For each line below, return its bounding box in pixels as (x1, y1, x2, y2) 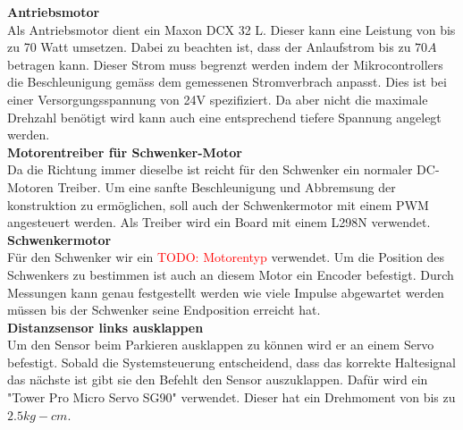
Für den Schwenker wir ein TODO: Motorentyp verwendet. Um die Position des (7, 248, 445, 266)
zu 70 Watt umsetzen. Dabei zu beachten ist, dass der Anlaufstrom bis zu (7, 38, 411, 56)
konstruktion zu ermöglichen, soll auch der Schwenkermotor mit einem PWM (7, 195, 429, 214)
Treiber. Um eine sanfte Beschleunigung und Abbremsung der (57, 177, 396, 196)
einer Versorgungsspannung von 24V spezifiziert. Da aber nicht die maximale (7, 89, 428, 108)
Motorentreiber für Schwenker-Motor (7, 142, 242, 161)
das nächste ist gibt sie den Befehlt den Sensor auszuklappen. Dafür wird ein (7, 370, 428, 389)
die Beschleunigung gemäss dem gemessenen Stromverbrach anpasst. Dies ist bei (7, 72, 447, 91)
